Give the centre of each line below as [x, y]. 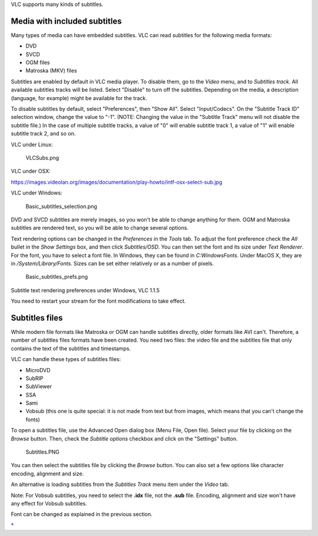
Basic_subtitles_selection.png [61, 206]
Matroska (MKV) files [51, 71]
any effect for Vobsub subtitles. [49, 503]
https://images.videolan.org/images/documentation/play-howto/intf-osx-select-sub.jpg [117, 182]
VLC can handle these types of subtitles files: [66, 359]
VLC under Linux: [32, 144]
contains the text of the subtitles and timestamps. [71, 348]
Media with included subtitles [66, 21]
